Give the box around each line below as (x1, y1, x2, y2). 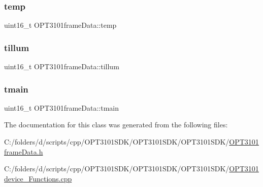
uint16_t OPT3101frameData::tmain (4, 102, 119, 113)
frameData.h (4, 146, 43, 157)
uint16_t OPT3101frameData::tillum (4, 61, 119, 72)
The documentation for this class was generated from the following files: (4, 119, 228, 130)
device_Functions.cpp (4, 173, 72, 183)
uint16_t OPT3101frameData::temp (4, 20, 117, 30)
